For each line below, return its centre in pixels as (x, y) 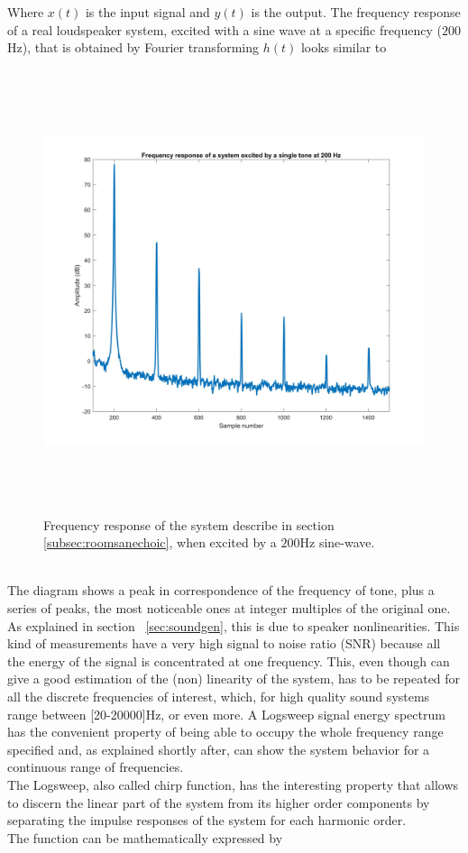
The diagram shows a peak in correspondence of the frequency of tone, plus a (221, 590)
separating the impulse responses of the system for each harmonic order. (207, 820)
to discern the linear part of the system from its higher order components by (219, 802)
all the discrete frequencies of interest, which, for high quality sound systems (219, 697)
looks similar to (344, 47)
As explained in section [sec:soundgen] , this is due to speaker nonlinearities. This (234, 625)
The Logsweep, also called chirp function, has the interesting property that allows (233, 785)
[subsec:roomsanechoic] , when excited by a (160, 542)
